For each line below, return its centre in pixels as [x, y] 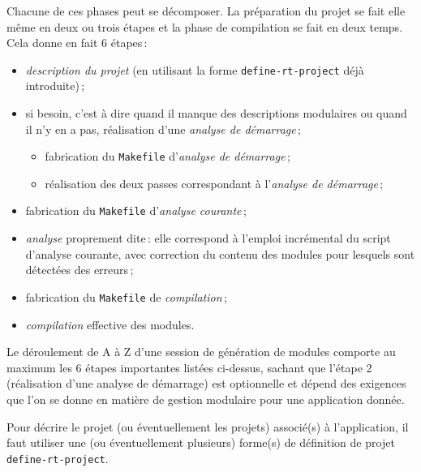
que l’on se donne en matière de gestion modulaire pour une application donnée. [206, 399]
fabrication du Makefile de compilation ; [126, 296]
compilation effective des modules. [110, 324]
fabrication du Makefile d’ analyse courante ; [136, 210]
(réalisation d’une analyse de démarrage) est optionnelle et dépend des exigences [206, 383]
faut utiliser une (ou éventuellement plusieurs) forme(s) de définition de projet [201, 442]
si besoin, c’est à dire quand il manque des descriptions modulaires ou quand [216, 113]
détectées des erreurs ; [79, 270]
